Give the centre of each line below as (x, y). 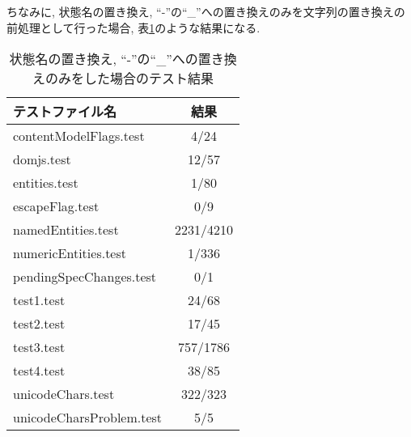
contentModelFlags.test (79, 136)
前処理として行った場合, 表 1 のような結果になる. (133, 27)
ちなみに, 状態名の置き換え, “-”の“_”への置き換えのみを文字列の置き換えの (206, 11)
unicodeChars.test (64, 394)
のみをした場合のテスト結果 (130, 78)
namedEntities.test (66, 230)
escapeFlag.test (56, 206)
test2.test (39, 324)
